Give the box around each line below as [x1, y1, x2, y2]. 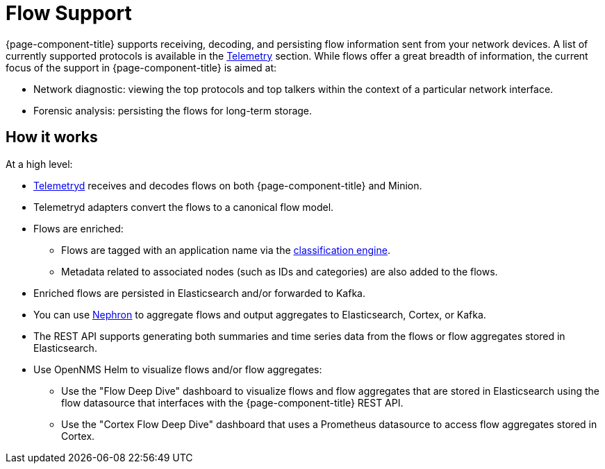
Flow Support [6, 1, 132, 25]
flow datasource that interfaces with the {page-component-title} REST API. [61, 396, 404, 409]
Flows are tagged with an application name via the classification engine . [61, 244, 390, 256]
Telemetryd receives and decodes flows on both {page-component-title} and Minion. [33, 179, 422, 191]
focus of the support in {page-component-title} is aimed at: [6, 61, 277, 74]
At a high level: [6, 157, 73, 170]
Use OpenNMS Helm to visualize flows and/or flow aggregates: [33, 363, 322, 375]
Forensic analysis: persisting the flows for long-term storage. [33, 104, 313, 117]
